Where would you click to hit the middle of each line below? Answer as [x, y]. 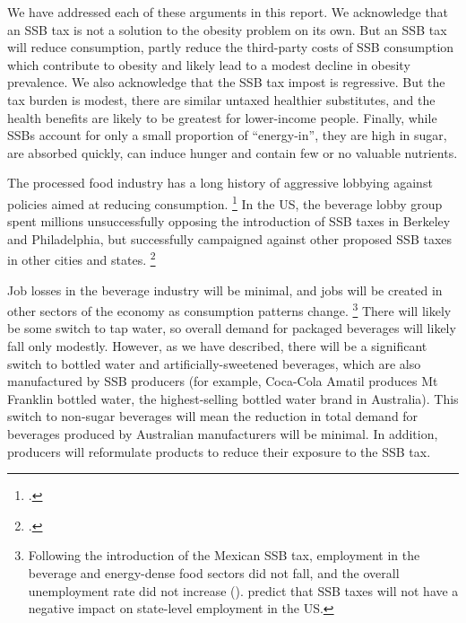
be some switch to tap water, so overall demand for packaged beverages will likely [232, 328]
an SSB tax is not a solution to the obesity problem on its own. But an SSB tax [227, 29]
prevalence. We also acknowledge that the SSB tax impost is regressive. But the [226, 82]
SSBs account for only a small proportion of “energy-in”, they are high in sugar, [227, 135]
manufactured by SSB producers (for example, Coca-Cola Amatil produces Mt [223, 381]
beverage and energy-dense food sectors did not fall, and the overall [214, 573]
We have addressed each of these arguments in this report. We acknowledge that [228, 12]
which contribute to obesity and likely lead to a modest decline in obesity [209, 64]
